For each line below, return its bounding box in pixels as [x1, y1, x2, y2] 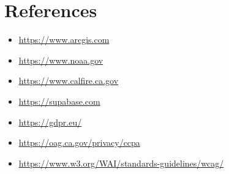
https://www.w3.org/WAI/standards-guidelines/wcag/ [18, 156, 224, 169]
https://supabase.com [18, 94, 100, 107]
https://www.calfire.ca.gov [18, 74, 119, 87]
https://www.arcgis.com [18, 33, 110, 46]
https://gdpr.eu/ [18, 115, 82, 128]
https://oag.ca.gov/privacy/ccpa [18, 136, 140, 149]
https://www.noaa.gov [18, 53, 103, 66]
